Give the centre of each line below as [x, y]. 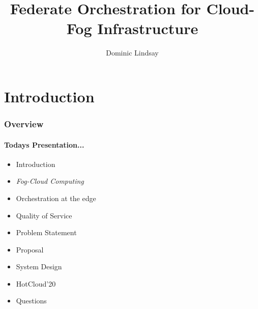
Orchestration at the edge [56, 198]
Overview [24, 124]
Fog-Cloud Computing [50, 181]
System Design [39, 266]
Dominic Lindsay [132, 53]
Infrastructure [148, 28]
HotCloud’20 [36, 283]
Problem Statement [46, 232]
